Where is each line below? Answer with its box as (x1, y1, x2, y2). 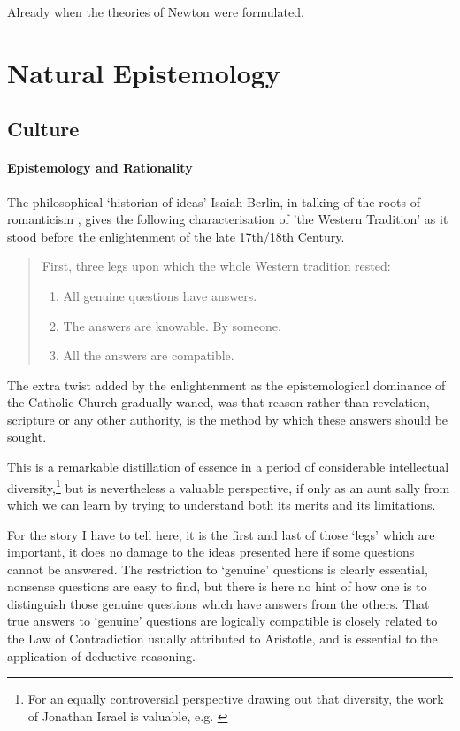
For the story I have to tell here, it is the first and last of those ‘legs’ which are (7, 525, 435, 543)
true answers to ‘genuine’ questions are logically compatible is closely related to (7, 612, 438, 630)
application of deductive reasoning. (7, 646, 195, 665)
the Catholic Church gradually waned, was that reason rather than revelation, (7, 393, 430, 412)
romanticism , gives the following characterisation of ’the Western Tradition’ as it (7, 210, 448, 228)
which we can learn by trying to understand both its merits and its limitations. (7, 495, 436, 513)
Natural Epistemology (7, 54, 280, 90)
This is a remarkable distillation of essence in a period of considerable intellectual (7, 458, 449, 476)
